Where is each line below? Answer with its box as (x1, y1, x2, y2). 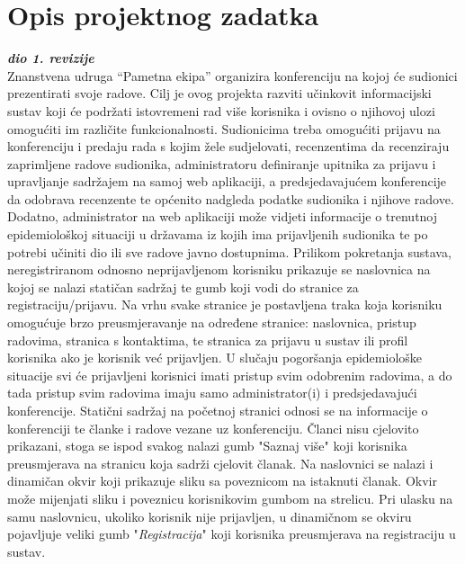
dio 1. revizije (7, 49, 94, 67)
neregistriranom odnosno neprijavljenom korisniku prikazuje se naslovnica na (7, 260, 431, 279)
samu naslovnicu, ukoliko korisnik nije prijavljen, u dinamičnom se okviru (7, 506, 412, 525)
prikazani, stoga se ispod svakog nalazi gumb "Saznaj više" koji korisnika (7, 436, 407, 455)
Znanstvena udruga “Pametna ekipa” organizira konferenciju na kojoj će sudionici (7, 66, 458, 85)
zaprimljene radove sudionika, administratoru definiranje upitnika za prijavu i (7, 154, 436, 173)
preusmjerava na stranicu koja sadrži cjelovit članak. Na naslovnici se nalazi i (7, 453, 434, 472)
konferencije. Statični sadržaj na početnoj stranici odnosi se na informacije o (7, 401, 428, 419)
